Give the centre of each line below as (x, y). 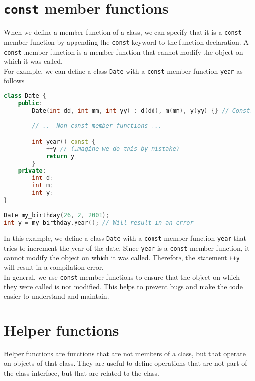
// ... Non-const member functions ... (97, 126)
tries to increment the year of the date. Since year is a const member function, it (127, 248)
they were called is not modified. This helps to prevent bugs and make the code (123, 286)
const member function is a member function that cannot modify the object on (124, 51)
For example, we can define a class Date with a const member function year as (123, 71)
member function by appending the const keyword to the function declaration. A (126, 42)
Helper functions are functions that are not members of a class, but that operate (125, 353)
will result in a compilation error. (54, 267)
